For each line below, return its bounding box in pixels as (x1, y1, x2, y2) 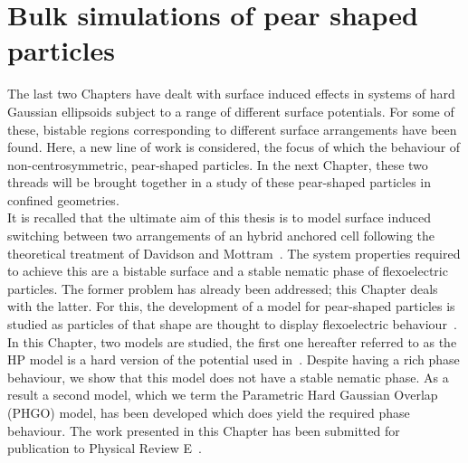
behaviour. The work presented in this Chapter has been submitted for (7, 420, 400, 439)
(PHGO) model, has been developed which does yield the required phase (7, 403, 410, 421)
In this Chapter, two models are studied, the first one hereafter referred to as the (7, 332, 457, 351)
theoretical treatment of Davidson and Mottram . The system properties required (7, 243, 461, 262)
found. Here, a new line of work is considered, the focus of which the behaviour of (7, 137, 461, 156)
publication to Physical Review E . (7, 439, 202, 458)
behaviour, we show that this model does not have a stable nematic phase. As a (7, 367, 449, 386)
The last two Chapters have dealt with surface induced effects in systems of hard (7, 84, 455, 103)
